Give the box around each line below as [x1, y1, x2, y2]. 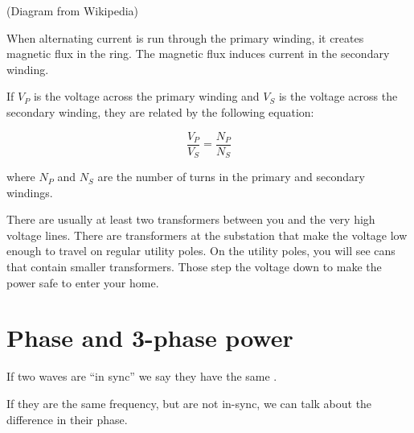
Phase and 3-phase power [6, 321, 293, 354]
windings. [6, 184, 53, 200]
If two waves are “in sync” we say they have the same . [6, 368, 277, 385]
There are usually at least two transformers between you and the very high [6, 211, 375, 228]
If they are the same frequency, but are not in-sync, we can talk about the [6, 394, 372, 411]
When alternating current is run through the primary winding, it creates [6, 29, 364, 46]
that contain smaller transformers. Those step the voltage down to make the [6, 258, 382, 275]
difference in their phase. [6, 410, 128, 427]
